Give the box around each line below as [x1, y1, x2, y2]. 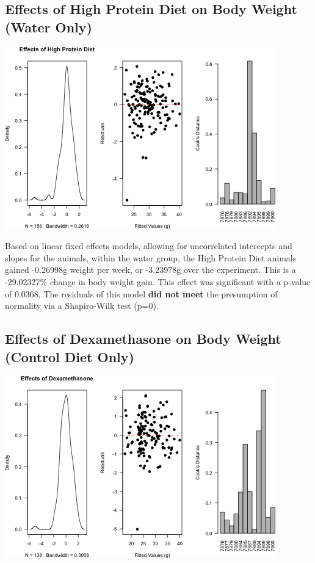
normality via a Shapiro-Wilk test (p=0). [5, 299, 159, 312]
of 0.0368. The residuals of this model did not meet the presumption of [5, 287, 278, 300]
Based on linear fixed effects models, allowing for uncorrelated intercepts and [5, 239, 292, 252]
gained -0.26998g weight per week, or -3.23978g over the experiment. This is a [5, 263, 296, 276]
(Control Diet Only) [5, 347, 134, 366]
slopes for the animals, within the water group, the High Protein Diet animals [5, 251, 297, 264]
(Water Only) [5, 17, 92, 36]
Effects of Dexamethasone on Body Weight [5, 329, 281, 348]
